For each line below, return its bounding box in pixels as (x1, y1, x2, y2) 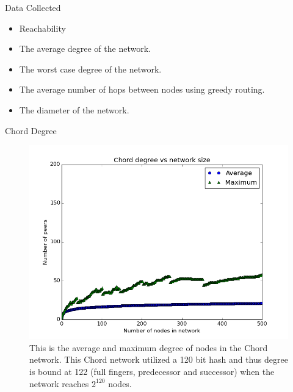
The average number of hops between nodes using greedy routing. (19, 83, 265, 96)
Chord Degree (5, 124, 57, 137)
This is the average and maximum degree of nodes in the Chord (29, 341, 268, 354)
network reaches (29, 377, 89, 390)
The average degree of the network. (19, 42, 151, 55)
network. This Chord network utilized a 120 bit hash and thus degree (29, 353, 288, 366)
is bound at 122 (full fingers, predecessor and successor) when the (29, 365, 275, 377)
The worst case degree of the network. (19, 62, 162, 75)
